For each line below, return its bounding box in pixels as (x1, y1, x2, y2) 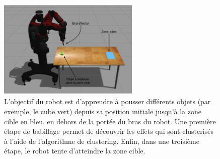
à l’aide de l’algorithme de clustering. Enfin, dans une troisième (4, 135, 199, 146)
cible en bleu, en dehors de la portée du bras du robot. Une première (4, 116, 216, 126)
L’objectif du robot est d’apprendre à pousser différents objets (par (4, 96, 211, 107)
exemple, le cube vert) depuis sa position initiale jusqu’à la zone (4, 106, 201, 117)
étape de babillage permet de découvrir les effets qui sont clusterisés (4, 126, 213, 136)
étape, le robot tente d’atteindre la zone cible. (4, 145, 145, 156)
